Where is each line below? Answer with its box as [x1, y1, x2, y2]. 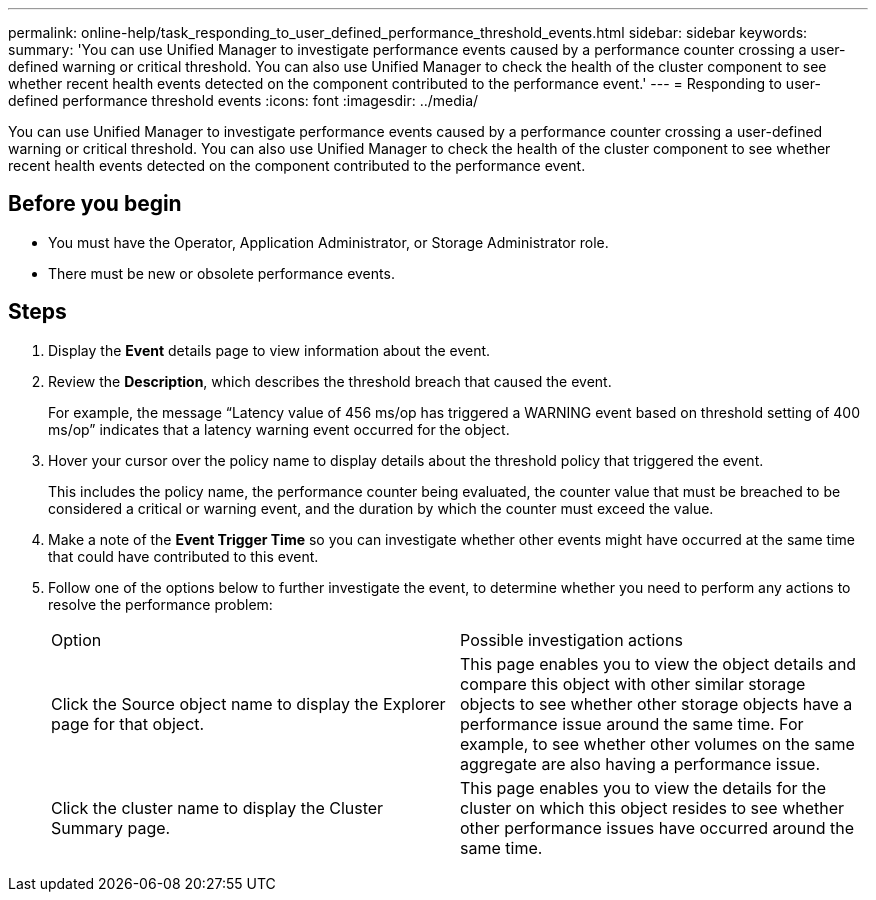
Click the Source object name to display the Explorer [51, 693, 446, 714]
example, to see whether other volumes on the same [460, 733, 855, 754]
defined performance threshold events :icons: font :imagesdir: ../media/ [8, 92, 479, 109]
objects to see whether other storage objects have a [460, 693, 853, 714]
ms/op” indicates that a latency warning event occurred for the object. [48, 420, 510, 438]
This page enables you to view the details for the [460, 777, 827, 798]
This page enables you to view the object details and [460, 653, 857, 674]
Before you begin [8, 191, 182, 217]
